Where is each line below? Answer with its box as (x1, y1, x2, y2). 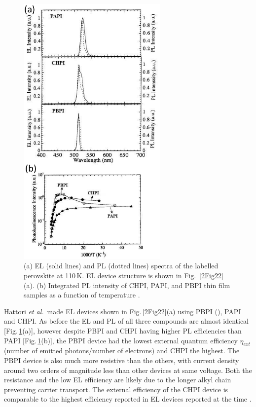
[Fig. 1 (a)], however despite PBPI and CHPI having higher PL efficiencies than (4, 326, 242, 336)
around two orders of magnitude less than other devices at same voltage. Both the (4, 365, 252, 375)
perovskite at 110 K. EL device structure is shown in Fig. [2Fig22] (24, 270, 223, 281)
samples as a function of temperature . (24, 290, 140, 300)
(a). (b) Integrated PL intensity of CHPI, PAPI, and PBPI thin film (24, 280, 230, 290)
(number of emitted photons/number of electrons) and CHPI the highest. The (4, 345, 240, 356)
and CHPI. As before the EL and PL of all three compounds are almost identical (4, 316, 249, 326)
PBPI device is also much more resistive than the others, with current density (4, 355, 239, 365)
